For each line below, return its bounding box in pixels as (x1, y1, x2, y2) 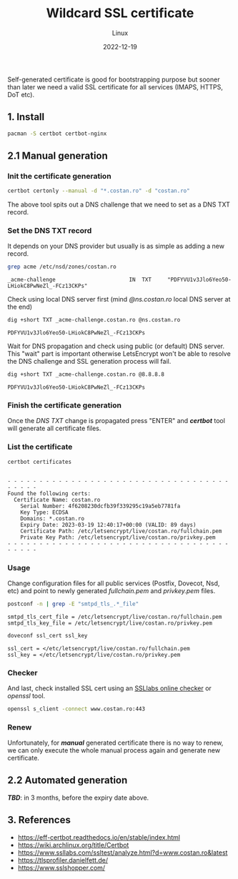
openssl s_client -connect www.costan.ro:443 (7, 705, 145, 712)
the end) (7, 302, 33, 312)
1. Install (7, 111, 45, 123)
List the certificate (7, 442, 73, 452)
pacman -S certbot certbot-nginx (7, 130, 107, 137)
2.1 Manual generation (7, 150, 109, 162)
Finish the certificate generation (7, 400, 122, 410)
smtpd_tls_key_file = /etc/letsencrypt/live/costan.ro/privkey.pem (7, 620, 213, 627)
